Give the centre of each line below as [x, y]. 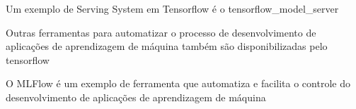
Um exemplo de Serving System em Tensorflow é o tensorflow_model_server [172, 8]
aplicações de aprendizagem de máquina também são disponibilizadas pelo [167, 46]
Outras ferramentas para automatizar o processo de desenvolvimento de [161, 32]
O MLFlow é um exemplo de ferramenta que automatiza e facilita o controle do [178, 83]
